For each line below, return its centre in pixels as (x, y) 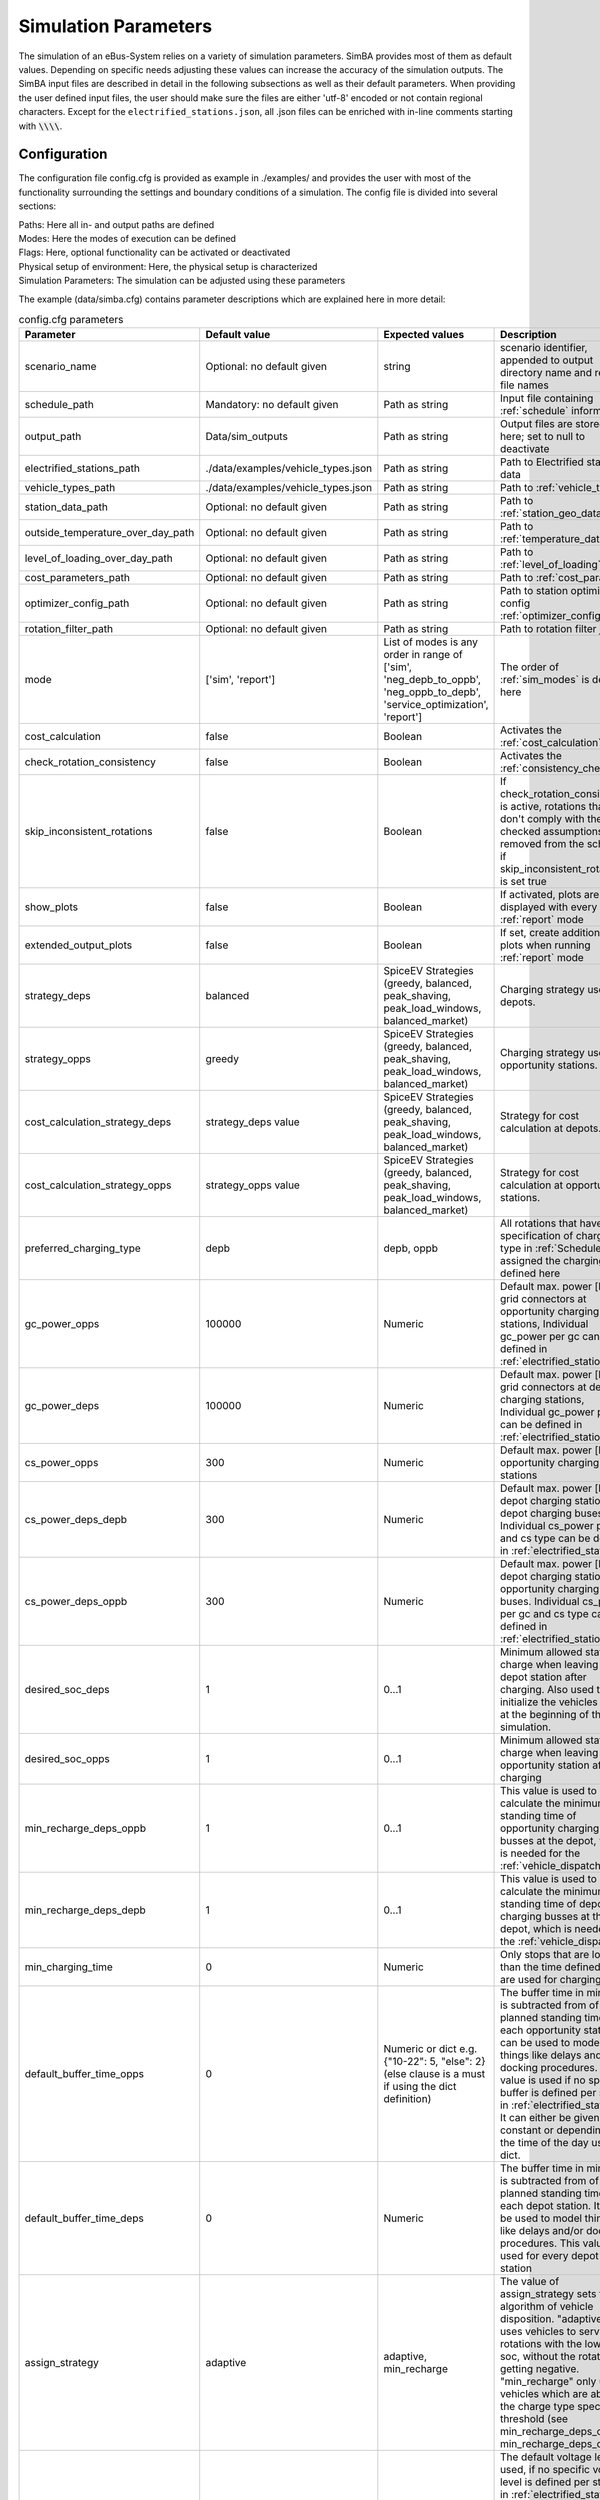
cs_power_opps (61, 1463)
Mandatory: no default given (272, 405)
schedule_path (59, 405)
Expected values (424, 335)
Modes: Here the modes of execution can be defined (127, 238)
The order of (530, 667)
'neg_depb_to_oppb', (432, 680)
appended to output (547, 360)
